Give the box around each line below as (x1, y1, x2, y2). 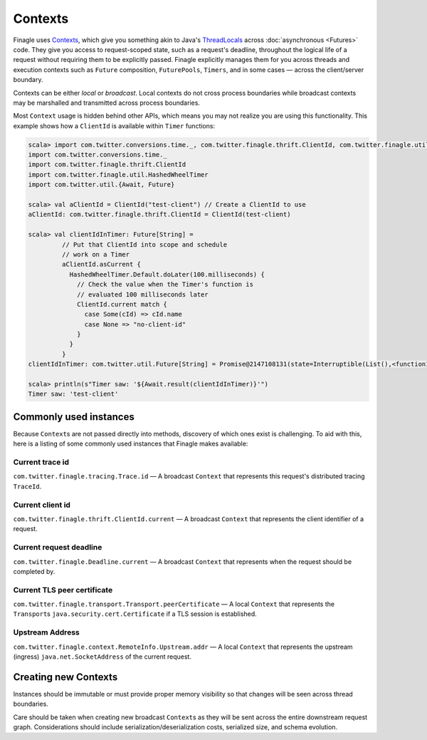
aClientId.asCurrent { (61, 260, 142, 269)
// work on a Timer (61, 250, 130, 258)
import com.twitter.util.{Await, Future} (28, 180, 175, 189)
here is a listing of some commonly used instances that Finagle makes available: (13, 439, 248, 448)
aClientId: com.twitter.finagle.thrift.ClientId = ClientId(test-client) (28, 210, 291, 219)
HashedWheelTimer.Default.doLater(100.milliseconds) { (69, 270, 265, 278)
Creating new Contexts (13, 671, 118, 683)
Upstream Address (13, 627, 80, 637)
